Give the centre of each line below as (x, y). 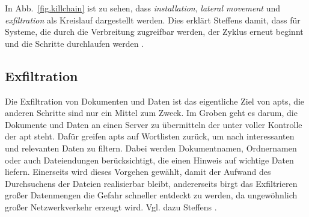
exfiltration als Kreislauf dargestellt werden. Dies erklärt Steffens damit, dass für (153, 20)
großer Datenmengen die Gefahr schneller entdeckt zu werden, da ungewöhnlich (151, 195)
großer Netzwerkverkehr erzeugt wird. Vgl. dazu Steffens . (111, 206)
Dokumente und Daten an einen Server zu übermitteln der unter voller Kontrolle (154, 124)
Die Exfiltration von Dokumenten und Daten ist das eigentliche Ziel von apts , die (155, 101)
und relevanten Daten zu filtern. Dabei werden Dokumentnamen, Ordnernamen (151, 148)
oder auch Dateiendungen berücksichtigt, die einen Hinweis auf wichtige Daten (149, 160)
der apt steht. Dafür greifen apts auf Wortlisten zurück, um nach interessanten (150, 136)
